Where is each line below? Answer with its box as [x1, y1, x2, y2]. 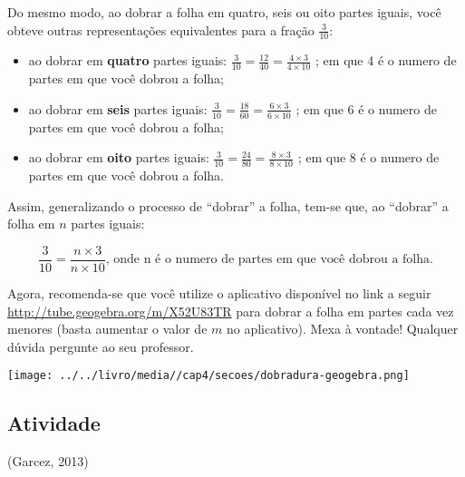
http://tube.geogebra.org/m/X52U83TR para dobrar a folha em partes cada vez [7, 301, 454, 320]
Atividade [7, 409, 101, 437]
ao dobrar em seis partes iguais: [28, 99, 208, 118]
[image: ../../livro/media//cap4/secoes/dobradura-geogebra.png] [7, 369, 410, 383]
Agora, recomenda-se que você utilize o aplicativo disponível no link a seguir [7, 283, 431, 302]
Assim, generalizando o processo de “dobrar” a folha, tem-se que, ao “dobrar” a [7, 196, 449, 215]
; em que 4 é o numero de [315, 51, 457, 70]
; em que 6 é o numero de [295, 99, 437, 118]
